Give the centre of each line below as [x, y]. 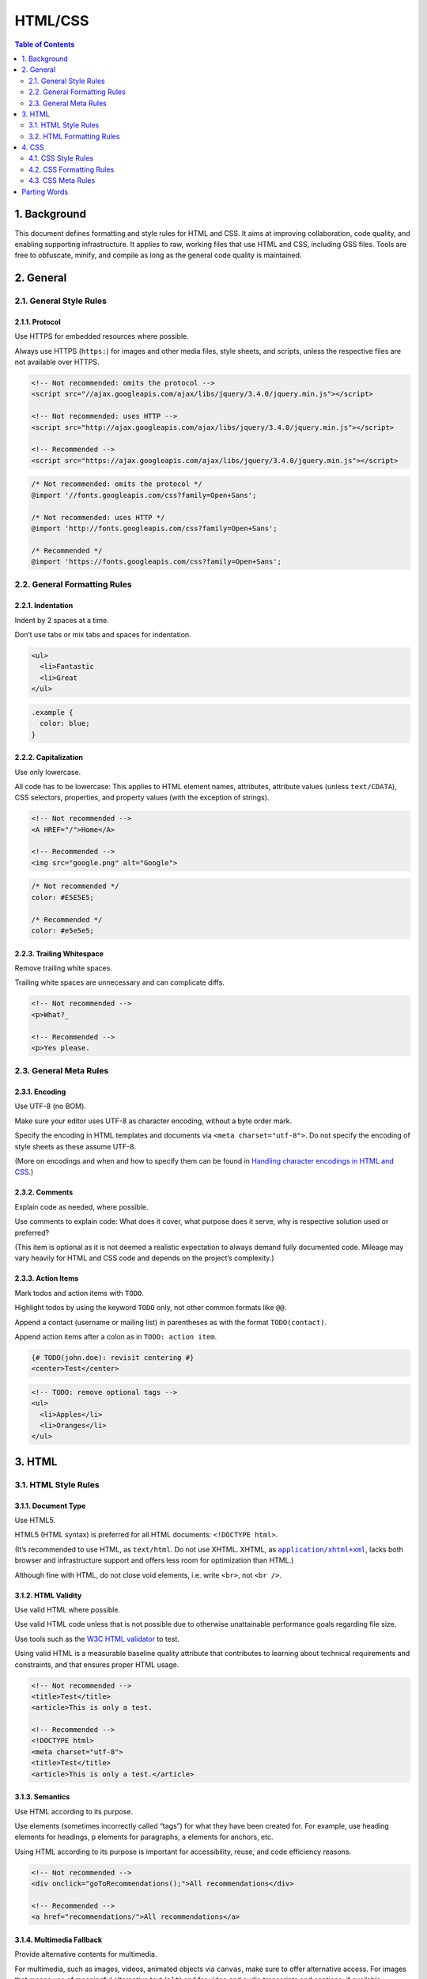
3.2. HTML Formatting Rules [74, 136]
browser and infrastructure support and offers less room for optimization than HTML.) [154, 1560]
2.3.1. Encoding [40, 1092]
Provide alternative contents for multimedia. [86, 1954]
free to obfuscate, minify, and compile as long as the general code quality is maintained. [158, 255]
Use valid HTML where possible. [68, 1609]
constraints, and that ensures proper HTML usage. [97, 1664]
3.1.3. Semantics [42, 1797]
